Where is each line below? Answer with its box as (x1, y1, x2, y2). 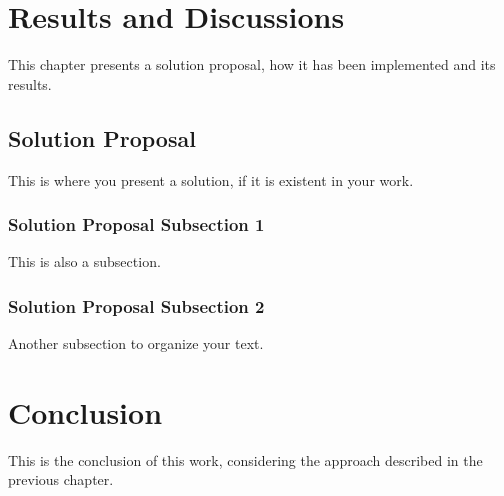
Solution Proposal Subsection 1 (8, 212, 265, 237)
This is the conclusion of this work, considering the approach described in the (8, 449, 483, 470)
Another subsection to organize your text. (8, 333, 264, 354)
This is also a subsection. (8, 251, 161, 272)
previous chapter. (8, 469, 114, 490)
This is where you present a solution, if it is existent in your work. (8, 169, 414, 190)
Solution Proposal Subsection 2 (8, 293, 265, 318)
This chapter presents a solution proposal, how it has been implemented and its (8, 54, 496, 75)
